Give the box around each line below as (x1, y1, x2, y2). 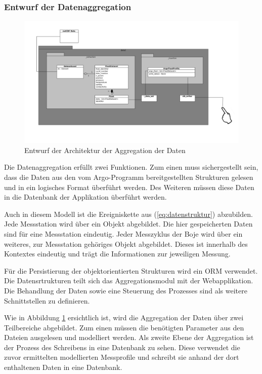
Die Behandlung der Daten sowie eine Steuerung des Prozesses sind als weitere (4, 285, 247, 295)
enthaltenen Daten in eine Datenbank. (4, 362, 122, 372)
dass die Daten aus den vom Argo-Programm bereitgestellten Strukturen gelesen (4, 171, 253, 182)
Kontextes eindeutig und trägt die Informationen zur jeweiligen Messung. (4, 248, 231, 259)
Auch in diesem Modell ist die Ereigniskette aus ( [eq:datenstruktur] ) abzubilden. (4, 208, 253, 219)
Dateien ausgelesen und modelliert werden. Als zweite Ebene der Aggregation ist (4, 332, 254, 343)
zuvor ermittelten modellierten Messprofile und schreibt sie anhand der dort (4, 352, 239, 362)
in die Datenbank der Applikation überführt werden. (4, 192, 167, 202)
